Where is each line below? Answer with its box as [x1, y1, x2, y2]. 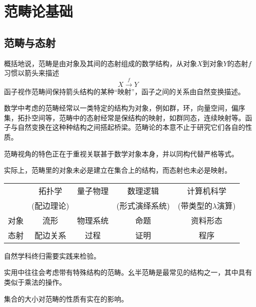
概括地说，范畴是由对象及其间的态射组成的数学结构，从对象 [4, 58, 197, 68]
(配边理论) [32, 199, 69, 211]
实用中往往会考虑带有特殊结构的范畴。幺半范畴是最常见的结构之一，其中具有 [4, 267, 252, 277]
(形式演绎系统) [116, 199, 170, 211]
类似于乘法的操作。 [4, 276, 66, 287]
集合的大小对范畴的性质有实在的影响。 [4, 293, 128, 304]
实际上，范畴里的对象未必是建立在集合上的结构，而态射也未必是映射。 [4, 165, 231, 175]
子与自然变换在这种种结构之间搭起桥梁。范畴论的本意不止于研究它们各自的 [4, 122, 245, 132]
